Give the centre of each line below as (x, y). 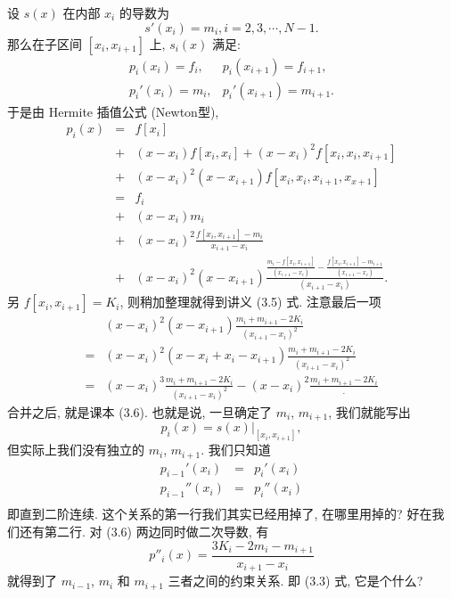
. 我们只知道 (236, 450)
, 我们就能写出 (369, 411)
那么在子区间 (45, 43)
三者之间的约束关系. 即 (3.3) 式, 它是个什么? (295, 581)
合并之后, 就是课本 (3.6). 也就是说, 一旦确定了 (140, 411)
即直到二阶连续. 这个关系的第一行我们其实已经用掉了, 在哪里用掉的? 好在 (220, 514)
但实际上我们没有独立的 (76, 450)
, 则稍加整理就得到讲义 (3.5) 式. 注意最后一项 (250, 302)
